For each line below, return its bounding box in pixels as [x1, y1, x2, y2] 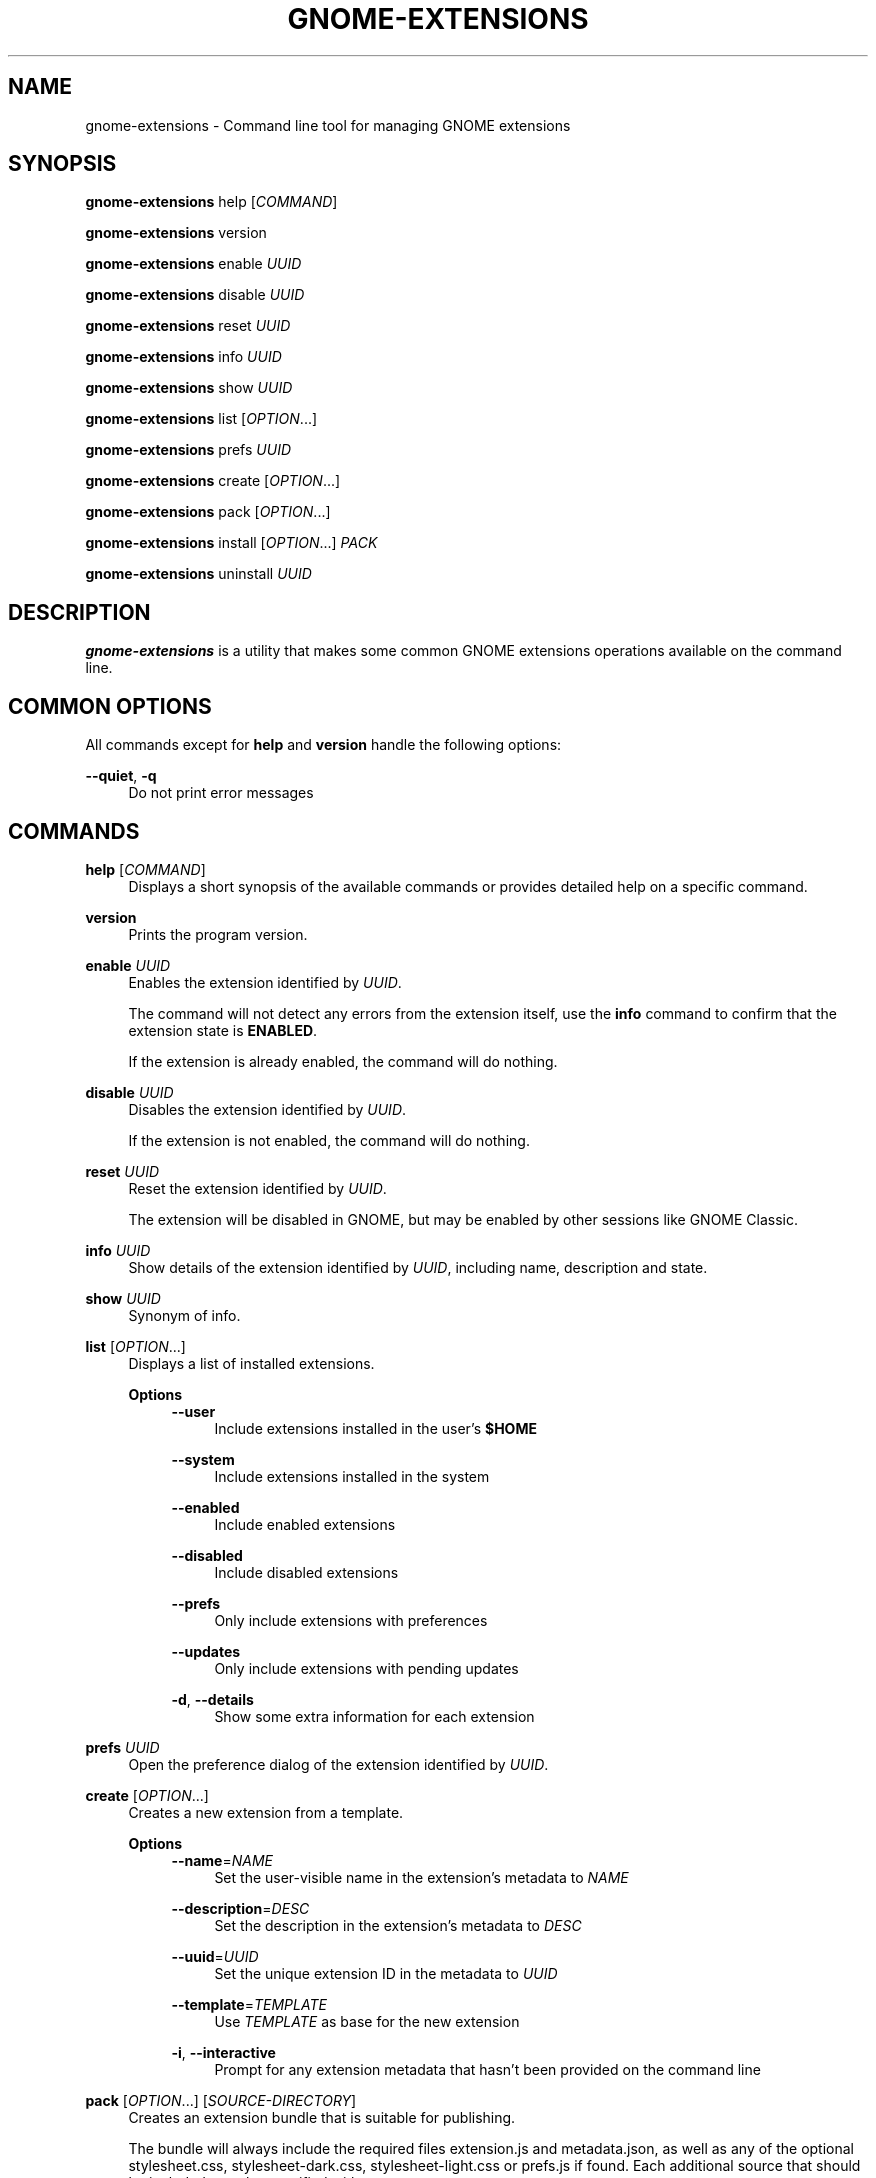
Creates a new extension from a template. [128, 1803, 404, 1821]
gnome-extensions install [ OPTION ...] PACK [85, 534, 378, 552]
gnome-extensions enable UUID [85, 255, 302, 273]
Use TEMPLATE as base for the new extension [214, 2012, 520, 2030]
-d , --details [171, 1690, 254, 1708]
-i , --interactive [171, 2043, 276, 2061]
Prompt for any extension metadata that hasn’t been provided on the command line [214, 2060, 761, 2078]
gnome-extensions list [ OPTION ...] [85, 410, 318, 428]
